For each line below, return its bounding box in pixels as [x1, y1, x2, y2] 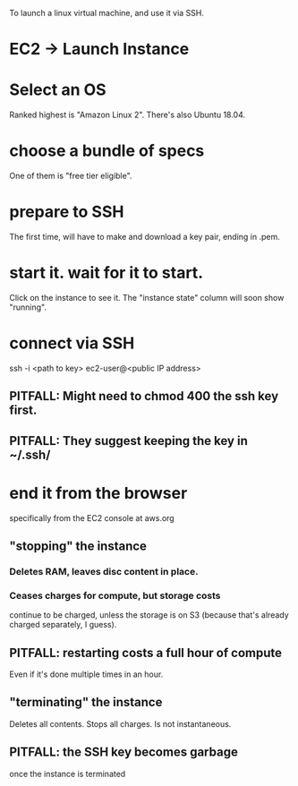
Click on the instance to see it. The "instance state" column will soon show [9, 292, 285, 303]
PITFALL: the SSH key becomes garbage [9, 745, 239, 760]
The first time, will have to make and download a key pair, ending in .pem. [9, 232, 280, 242]
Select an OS [9, 80, 106, 100]
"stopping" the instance [9, 538, 148, 553]
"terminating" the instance [9, 695, 163, 710]
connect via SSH [9, 333, 135, 354]
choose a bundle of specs [9, 141, 205, 161]
